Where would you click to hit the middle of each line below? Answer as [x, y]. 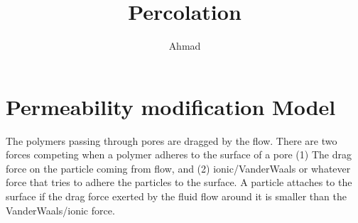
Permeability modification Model [171, 106]
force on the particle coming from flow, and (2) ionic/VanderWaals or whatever [178, 168]
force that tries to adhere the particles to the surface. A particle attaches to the [179, 182]
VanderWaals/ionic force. [60, 210]
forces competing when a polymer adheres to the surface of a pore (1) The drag [179, 154]
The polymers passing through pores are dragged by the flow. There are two [172, 140]
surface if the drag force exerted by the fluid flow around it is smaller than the [176, 196]
